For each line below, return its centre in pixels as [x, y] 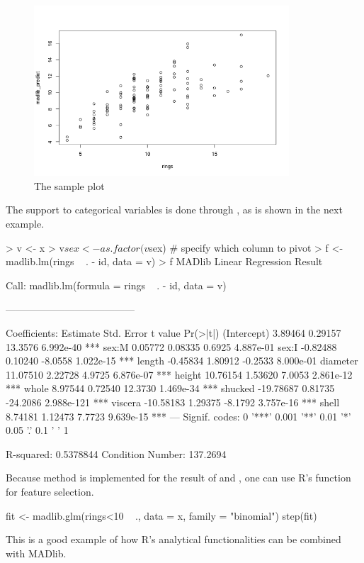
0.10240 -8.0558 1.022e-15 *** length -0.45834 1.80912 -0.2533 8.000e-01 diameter [182, 361]
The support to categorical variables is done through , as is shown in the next [174, 210]
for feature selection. [50, 491]
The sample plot [69, 185]
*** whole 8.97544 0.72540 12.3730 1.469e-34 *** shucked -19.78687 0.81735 [170, 388]
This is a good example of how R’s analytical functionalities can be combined [174, 539]
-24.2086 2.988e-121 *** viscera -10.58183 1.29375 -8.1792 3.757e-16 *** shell [173, 402]
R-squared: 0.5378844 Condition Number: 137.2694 [116, 453]
